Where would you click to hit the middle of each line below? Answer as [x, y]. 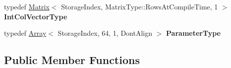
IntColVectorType [36, 16]
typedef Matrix [27, 6]
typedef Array [25, 33]
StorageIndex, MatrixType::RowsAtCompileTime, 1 [140, 6]
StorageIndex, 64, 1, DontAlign [105, 33]
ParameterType [193, 33]
